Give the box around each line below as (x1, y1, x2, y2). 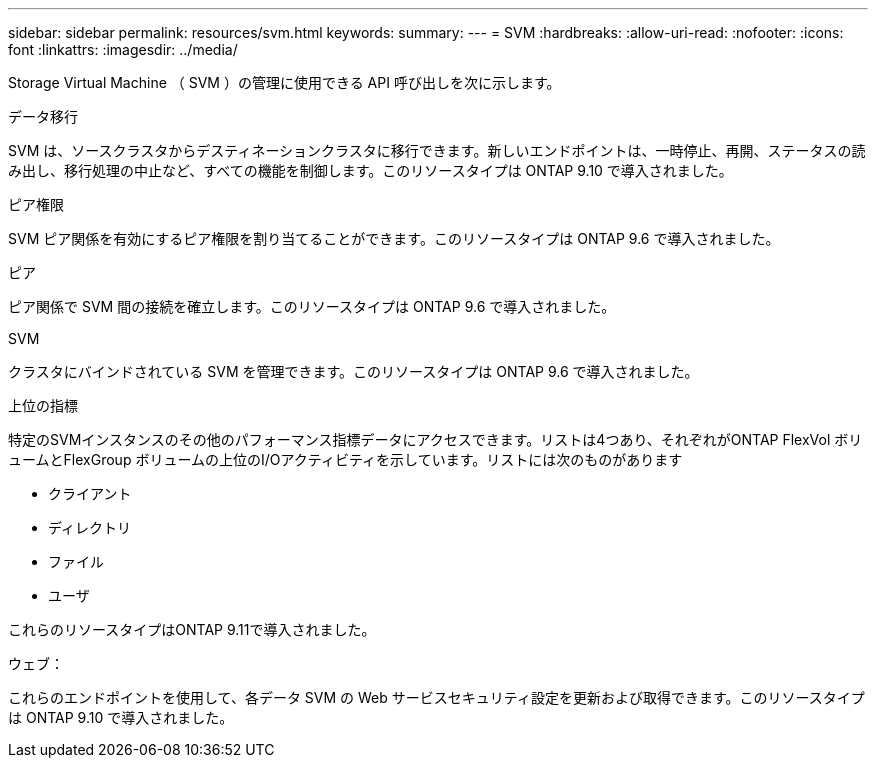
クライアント (48, 485, 132, 502)
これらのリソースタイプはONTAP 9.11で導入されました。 (8, 621, 376, 638)
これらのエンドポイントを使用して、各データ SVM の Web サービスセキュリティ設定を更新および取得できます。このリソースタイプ (8, 689, 865, 706)
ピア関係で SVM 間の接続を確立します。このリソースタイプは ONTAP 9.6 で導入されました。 (8, 298, 616, 315)
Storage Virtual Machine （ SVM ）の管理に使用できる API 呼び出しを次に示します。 (8, 74, 561, 91)
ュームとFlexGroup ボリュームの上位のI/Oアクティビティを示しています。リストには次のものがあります (8, 451, 683, 468)
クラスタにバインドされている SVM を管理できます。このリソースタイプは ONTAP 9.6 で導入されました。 (8, 363, 699, 380)
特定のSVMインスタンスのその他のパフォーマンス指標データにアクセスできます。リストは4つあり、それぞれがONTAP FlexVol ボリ (8, 431, 863, 448)
